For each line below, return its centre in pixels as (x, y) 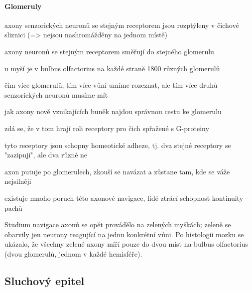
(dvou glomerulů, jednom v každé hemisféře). (73, 253)
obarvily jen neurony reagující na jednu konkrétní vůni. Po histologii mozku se (124, 234)
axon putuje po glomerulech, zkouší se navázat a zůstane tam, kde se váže (117, 171)
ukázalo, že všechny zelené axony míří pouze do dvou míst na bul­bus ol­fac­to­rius (126, 244)
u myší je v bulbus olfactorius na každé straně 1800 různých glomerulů (112, 68)
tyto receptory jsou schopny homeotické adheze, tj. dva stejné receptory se (118, 145)
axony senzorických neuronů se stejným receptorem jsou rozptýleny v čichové (122, 25)
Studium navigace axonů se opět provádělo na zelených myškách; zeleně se (118, 224)
